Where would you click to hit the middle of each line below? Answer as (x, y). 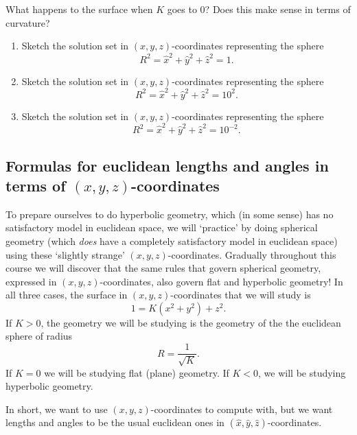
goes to (182, 9)
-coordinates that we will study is (241, 295)
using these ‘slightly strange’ (65, 254)
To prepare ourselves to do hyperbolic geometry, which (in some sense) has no (170, 214)
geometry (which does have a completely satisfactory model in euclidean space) (172, 240)
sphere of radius (39, 336)
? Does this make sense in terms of (278, 9)
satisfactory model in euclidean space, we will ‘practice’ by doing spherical (162, 227)
